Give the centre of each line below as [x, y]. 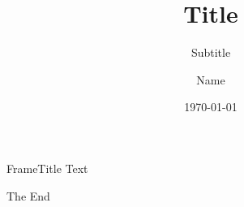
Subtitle [211, 52]
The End [28, 195]
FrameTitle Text [47, 168]
